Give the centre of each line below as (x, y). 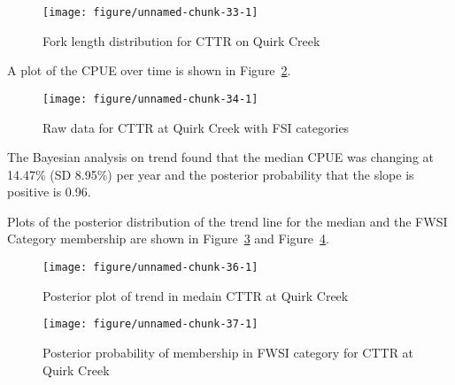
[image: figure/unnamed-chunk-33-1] (150, 12)
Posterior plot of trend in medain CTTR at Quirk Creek (196, 295)
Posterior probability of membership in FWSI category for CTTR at (228, 352)
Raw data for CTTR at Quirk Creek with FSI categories (196, 127)
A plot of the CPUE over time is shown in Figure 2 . (149, 70)
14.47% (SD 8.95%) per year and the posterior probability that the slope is (211, 174)
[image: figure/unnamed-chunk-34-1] (150, 99)
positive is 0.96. (49, 192)
